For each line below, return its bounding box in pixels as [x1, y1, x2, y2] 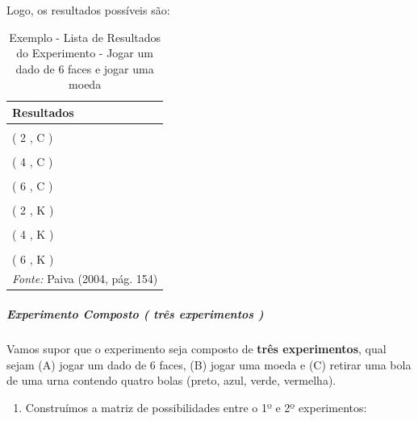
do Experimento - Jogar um [16, 44, 153, 61]
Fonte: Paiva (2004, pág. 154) [12, 270, 158, 287]
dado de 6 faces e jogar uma [15, 60, 154, 77]
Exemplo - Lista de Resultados [9, 28, 161, 45]
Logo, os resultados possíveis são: [6, 2, 170, 18]
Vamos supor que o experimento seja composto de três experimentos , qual [6, 340, 387, 357]
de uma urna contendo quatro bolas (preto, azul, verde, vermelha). [6, 372, 336, 389]
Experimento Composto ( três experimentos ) [6, 306, 264, 323]
